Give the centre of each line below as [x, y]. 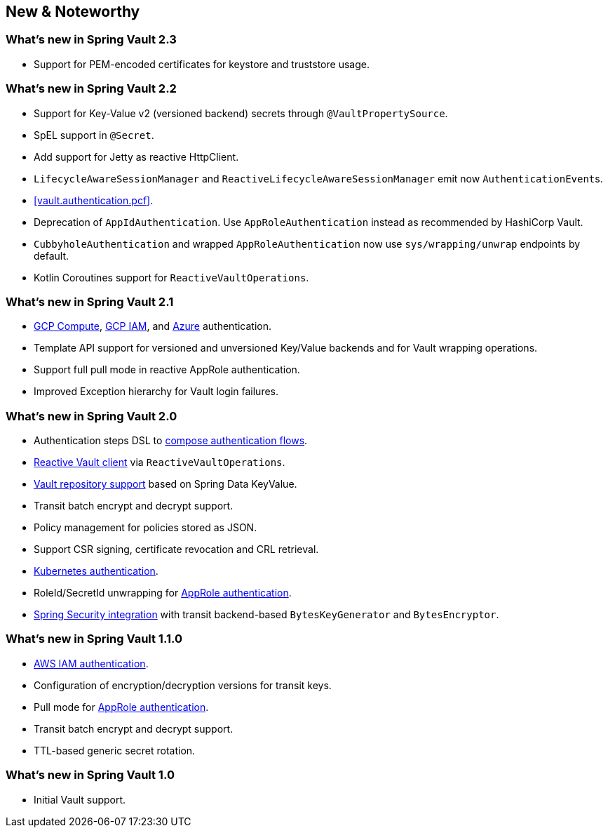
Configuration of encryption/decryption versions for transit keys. [183, 685]
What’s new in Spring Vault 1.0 [90, 775]
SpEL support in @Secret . [94, 135]
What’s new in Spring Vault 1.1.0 [94, 639]
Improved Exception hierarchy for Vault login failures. [156, 392]
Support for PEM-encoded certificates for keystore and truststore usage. [202, 64]
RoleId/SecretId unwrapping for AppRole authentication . [163, 593]
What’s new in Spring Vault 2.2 [91, 89]
